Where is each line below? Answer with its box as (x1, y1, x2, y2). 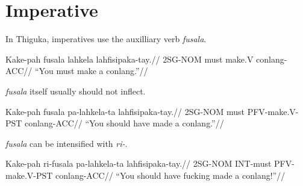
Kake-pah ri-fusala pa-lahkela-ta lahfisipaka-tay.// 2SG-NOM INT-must (5, 157, 272, 170)
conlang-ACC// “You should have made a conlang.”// (25, 117, 224, 129)
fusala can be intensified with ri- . (5, 137, 128, 149)
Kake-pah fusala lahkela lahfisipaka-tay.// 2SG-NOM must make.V (5, 52, 254, 65)
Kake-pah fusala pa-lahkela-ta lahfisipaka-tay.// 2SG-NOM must (5, 105, 245, 117)
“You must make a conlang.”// (34, 64, 148, 77)
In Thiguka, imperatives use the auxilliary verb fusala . (5, 33, 207, 45)
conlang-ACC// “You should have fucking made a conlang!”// (55, 169, 286, 181)
